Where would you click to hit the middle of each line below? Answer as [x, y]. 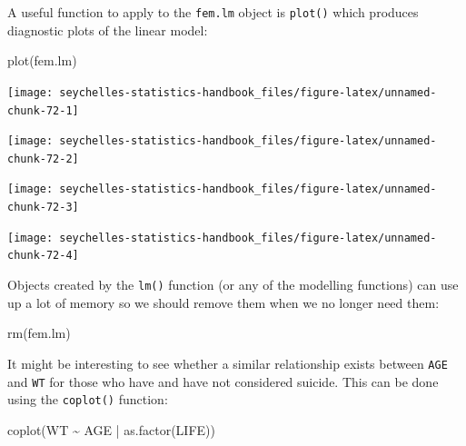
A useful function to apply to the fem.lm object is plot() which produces [213, 12]
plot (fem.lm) [42, 60]
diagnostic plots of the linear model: [108, 30]
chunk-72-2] [43, 159]
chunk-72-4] [43, 256]
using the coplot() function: [88, 399]
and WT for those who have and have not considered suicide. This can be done [223, 381]
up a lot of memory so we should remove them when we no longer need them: [223, 302]
